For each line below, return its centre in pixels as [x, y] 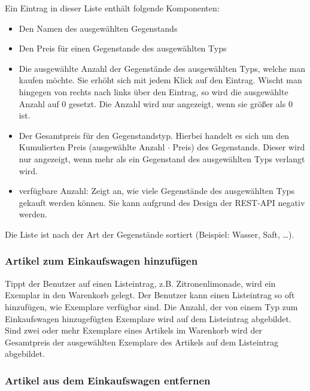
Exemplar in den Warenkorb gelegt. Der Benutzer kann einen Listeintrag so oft [150, 295]
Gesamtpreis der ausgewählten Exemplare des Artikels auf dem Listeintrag [142, 342]
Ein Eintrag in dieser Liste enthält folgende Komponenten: [112, 8]
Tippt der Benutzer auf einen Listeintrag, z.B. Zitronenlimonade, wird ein [140, 283]
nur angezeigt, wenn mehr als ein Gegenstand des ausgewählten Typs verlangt [162, 158]
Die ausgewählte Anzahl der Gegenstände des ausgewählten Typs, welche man [162, 68]
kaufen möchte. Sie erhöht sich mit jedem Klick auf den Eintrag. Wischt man [160, 80]
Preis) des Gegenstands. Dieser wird [239, 147]
